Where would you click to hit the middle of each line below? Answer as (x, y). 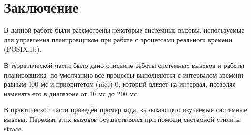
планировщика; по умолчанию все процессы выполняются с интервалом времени (124, 74)
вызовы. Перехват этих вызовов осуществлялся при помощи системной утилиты (123, 119)
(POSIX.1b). (23, 49)
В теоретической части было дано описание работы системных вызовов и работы (124, 65)
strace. (14, 128)
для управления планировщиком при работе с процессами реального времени (118, 39)
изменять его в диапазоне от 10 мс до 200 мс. (71, 93)
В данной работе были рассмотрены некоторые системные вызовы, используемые (124, 30)
